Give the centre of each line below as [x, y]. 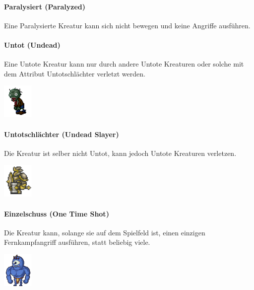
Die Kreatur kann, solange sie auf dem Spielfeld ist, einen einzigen [105, 232]
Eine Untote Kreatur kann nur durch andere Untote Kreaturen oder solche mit [124, 64]
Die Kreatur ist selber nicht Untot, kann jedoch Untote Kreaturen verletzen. [120, 153]
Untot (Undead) [32, 44]
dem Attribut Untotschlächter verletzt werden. [75, 73]
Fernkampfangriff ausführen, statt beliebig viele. [77, 242]
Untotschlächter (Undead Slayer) [62, 134]
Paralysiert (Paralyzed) [45, 6]
